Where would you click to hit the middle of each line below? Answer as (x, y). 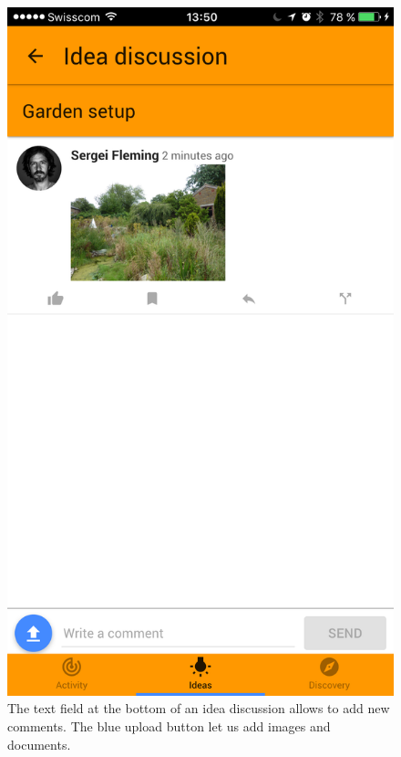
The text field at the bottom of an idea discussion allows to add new (199, 708)
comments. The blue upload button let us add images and (169, 725)
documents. (39, 744)
